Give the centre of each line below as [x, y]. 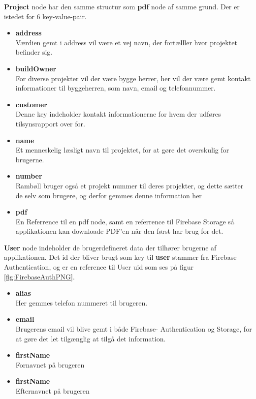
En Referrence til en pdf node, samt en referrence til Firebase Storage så [125, 221]
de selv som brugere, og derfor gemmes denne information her [109, 195]
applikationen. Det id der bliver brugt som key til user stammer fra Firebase [120, 257]
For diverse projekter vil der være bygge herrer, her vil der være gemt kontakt [133, 78]
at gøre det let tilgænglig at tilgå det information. [91, 338]
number [29, 176]
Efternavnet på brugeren [52, 391]
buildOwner [36, 68]
